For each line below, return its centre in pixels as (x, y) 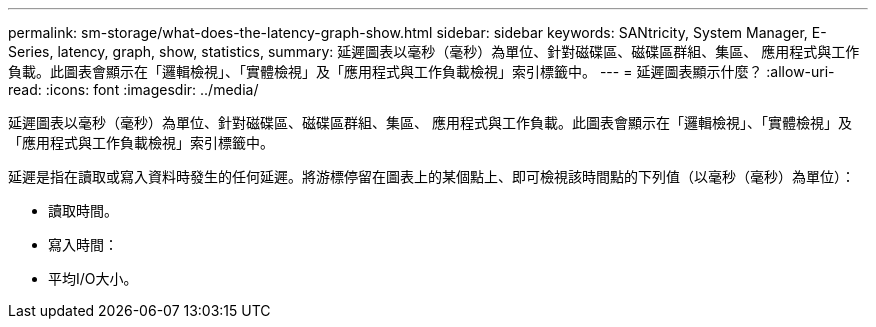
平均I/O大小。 (93, 278)
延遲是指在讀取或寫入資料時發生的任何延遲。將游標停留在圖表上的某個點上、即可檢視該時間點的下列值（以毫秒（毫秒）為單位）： (431, 176)
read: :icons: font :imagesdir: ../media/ (133, 89)
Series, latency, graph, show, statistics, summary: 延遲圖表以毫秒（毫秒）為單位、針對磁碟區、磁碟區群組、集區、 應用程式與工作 (434, 51)
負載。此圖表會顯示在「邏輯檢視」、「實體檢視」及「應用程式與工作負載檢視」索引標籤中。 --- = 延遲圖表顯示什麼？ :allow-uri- (421, 71)
